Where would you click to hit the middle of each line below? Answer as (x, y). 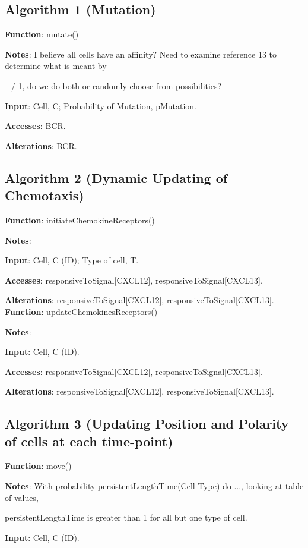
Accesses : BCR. (35, 126)
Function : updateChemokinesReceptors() (81, 311)
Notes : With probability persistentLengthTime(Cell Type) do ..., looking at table (154, 486)
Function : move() (38, 466)
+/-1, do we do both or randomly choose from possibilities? (113, 85)
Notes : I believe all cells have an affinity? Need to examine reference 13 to (141, 54)
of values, (22, 497)
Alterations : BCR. (41, 145)
